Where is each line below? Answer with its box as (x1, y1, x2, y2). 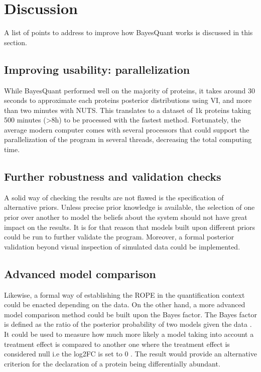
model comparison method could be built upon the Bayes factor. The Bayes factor (4, 309, 257, 319)
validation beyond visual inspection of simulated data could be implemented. (4, 241, 240, 252)
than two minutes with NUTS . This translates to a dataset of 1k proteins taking (4, 104, 251, 115)
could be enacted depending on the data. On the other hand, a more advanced (4, 299, 245, 310)
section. (4, 37, 27, 47)
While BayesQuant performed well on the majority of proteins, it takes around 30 (4, 85, 255, 95)
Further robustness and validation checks (4, 169, 221, 184)
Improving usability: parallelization (4, 61, 190, 77)
